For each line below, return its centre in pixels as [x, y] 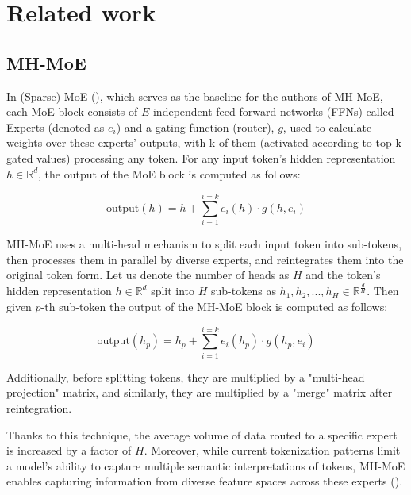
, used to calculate [327, 127]
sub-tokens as [244, 291]
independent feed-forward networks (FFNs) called [273, 111]
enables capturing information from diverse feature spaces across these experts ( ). [205, 481]
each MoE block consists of [72, 111]
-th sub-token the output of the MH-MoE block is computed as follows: [214, 306]
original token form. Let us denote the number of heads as [148, 275]
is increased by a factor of [69, 450]
